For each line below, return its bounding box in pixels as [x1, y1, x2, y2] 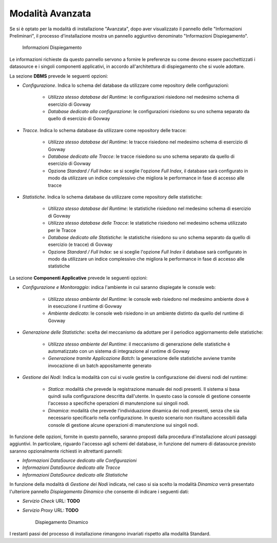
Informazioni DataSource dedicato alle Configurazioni [22, 458, 137, 464]
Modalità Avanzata [9, 8, 91, 19]
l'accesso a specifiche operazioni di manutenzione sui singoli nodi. [48, 400, 190, 406]
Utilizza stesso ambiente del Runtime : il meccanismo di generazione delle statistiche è [48, 341, 230, 347]
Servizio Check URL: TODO [22, 498, 81, 504]
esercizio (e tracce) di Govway [48, 242, 113, 248]
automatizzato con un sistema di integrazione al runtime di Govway [48, 348, 190, 354]
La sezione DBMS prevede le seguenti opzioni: [9, 73, 108, 79]
